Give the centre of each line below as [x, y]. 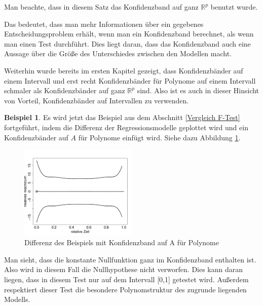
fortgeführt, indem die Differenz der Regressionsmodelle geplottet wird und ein [126, 127]
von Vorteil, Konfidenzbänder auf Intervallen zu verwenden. [97, 100]
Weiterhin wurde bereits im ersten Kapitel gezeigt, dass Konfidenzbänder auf [124, 70]
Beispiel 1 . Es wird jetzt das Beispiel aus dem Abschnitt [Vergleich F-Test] [122, 117]
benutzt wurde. [234, 7]
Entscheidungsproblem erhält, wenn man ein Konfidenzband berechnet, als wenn [129, 34]
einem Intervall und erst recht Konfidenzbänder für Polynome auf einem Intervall [130, 80]
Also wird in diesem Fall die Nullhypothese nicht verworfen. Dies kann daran [124, 269]
